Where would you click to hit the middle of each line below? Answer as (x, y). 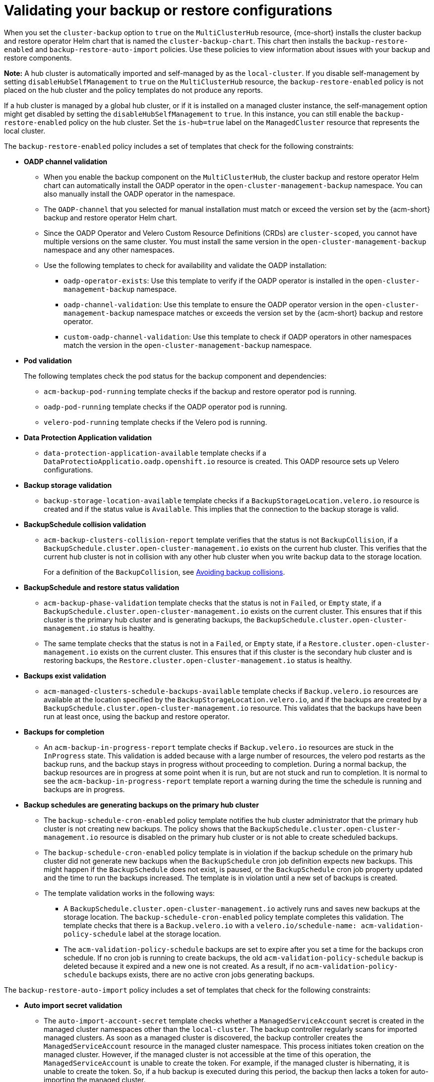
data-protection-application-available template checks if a (155, 453)
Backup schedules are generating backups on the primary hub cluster (141, 805)
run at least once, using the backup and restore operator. (137, 716)
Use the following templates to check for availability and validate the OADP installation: (185, 265)
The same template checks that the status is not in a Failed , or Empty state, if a (175, 643)
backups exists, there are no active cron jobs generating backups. (207, 974)
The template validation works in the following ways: (129, 893)
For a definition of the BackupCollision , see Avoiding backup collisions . (164, 572)
